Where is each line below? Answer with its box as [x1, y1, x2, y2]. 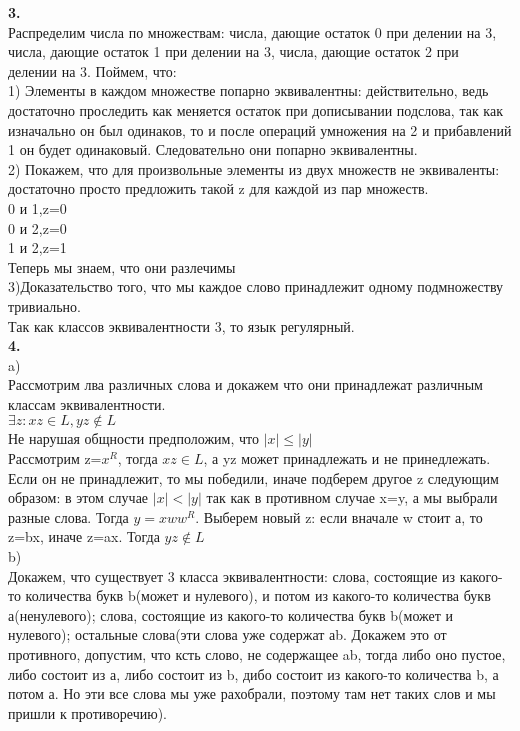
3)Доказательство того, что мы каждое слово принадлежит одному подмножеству [8, 276, 504, 297]
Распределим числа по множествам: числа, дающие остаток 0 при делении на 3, [8, 21, 497, 42]
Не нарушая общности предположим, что [8, 428, 259, 449]
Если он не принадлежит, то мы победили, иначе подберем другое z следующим [8, 467, 499, 488]
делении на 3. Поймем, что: [8, 60, 177, 81]
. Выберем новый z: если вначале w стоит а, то [195, 506, 483, 527]
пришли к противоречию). [8, 702, 167, 723]
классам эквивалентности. [8, 393, 166, 414]
